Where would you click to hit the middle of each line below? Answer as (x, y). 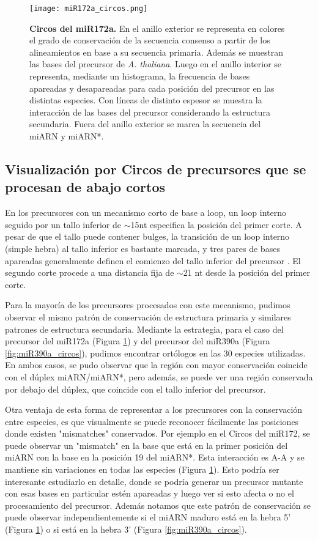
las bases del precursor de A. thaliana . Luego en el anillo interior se (156, 64)
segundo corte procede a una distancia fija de (90, 272)
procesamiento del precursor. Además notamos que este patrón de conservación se (158, 505)
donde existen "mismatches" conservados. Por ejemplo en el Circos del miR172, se (157, 433)
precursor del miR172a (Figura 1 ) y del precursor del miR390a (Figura (138, 341)
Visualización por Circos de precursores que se (156, 168)
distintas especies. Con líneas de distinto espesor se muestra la (146, 100)
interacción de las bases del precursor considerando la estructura (150, 112)
